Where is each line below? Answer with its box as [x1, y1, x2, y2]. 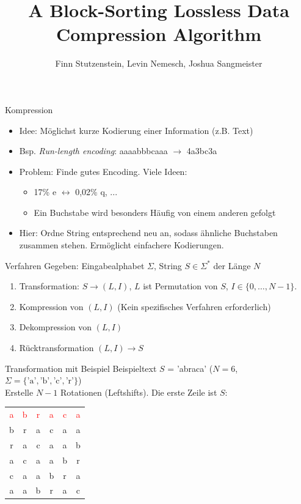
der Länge [213, 259, 251, 272]
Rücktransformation [19, 341, 94, 354]
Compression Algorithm [56, 21, 262, 46]
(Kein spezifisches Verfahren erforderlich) [117, 300, 271, 313]
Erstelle [5, 385, 34, 398]
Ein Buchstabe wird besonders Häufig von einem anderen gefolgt [34, 206, 276, 218]
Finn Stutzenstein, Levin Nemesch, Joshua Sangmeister [55, 57, 263, 70]
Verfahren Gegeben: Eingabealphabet [5, 259, 145, 272]
